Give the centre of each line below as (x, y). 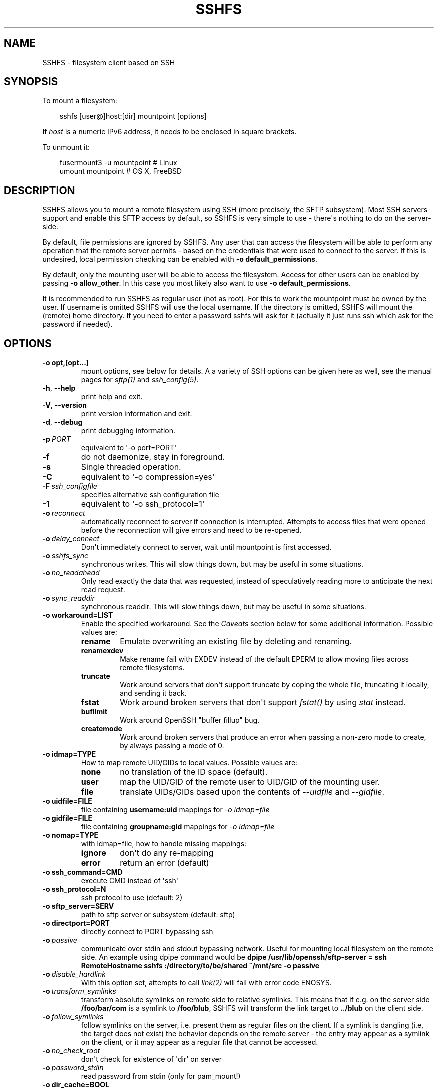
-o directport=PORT (76, 923)
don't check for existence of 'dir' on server (151, 1059)
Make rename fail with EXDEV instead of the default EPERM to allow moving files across (264, 659)
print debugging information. (128, 431)
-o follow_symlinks (73, 1017)
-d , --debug (63, 422)
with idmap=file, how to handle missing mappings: (164, 844)
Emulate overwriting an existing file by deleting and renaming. (236, 642)
